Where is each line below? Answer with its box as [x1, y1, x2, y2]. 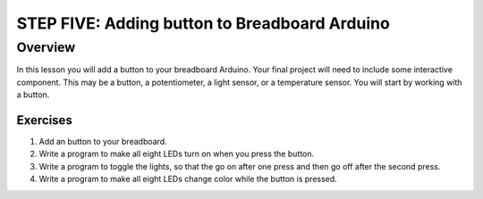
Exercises [16, 112, 73, 128]
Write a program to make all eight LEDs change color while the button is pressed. [38, 174, 337, 185]
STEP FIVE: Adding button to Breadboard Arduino [16, 13, 391, 33]
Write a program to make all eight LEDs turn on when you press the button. [38, 148, 315, 160]
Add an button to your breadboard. [38, 137, 167, 147]
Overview [16, 39, 76, 55]
